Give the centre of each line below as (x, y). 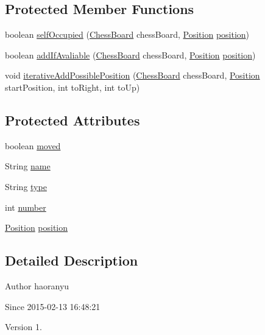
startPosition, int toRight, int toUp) (72, 87)
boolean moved (33, 145)
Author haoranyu (37, 285)
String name (28, 166)
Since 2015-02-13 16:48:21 (53, 306)
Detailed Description (72, 260)
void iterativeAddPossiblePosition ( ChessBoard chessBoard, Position (132, 75)
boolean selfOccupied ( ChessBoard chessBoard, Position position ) (127, 34)
